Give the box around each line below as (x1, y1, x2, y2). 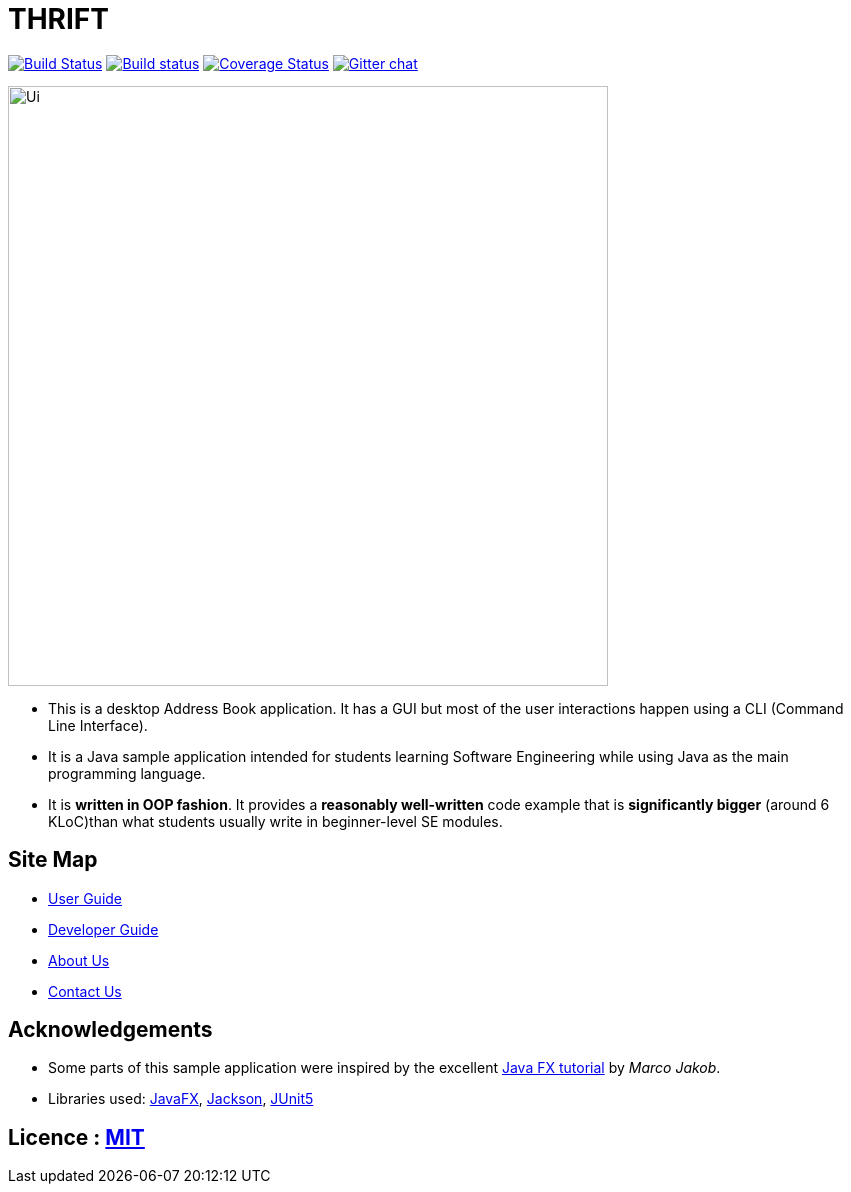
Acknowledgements (8, 1017, 213, 1043)
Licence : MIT (8, 1124, 145, 1150)
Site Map (8, 847, 98, 873)
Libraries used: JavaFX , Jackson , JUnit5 (48, 1090, 314, 1108)
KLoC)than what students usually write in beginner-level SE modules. (48, 812, 503, 830)
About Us (48, 951, 110, 969)
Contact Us (48, 982, 122, 1000)
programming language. (48, 764, 206, 782)
